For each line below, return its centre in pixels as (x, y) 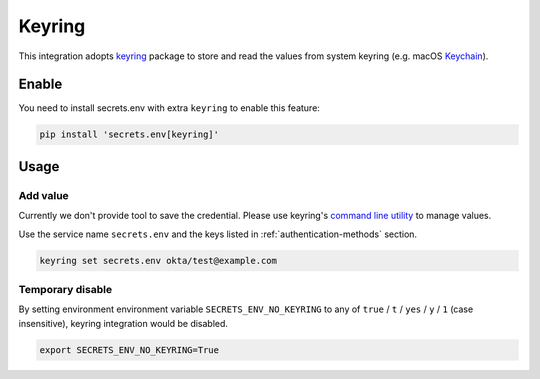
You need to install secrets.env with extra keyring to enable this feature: (169, 108)
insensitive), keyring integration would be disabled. (123, 323)
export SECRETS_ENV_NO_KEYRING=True (129, 349)
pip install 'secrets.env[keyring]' (129, 134)
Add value (43, 195)
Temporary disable (65, 289)
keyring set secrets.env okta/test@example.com (158, 260)
